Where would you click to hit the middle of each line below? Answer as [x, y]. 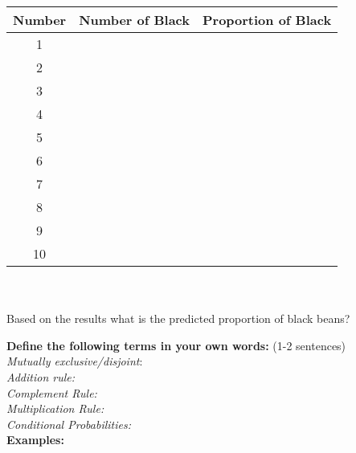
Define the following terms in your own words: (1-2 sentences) [176, 345]
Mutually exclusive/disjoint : [75, 361]
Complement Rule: [52, 392]
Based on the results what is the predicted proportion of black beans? [178, 318]
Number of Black [134, 20]
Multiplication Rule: [55, 408]
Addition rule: [41, 376]
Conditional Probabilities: [69, 424]
